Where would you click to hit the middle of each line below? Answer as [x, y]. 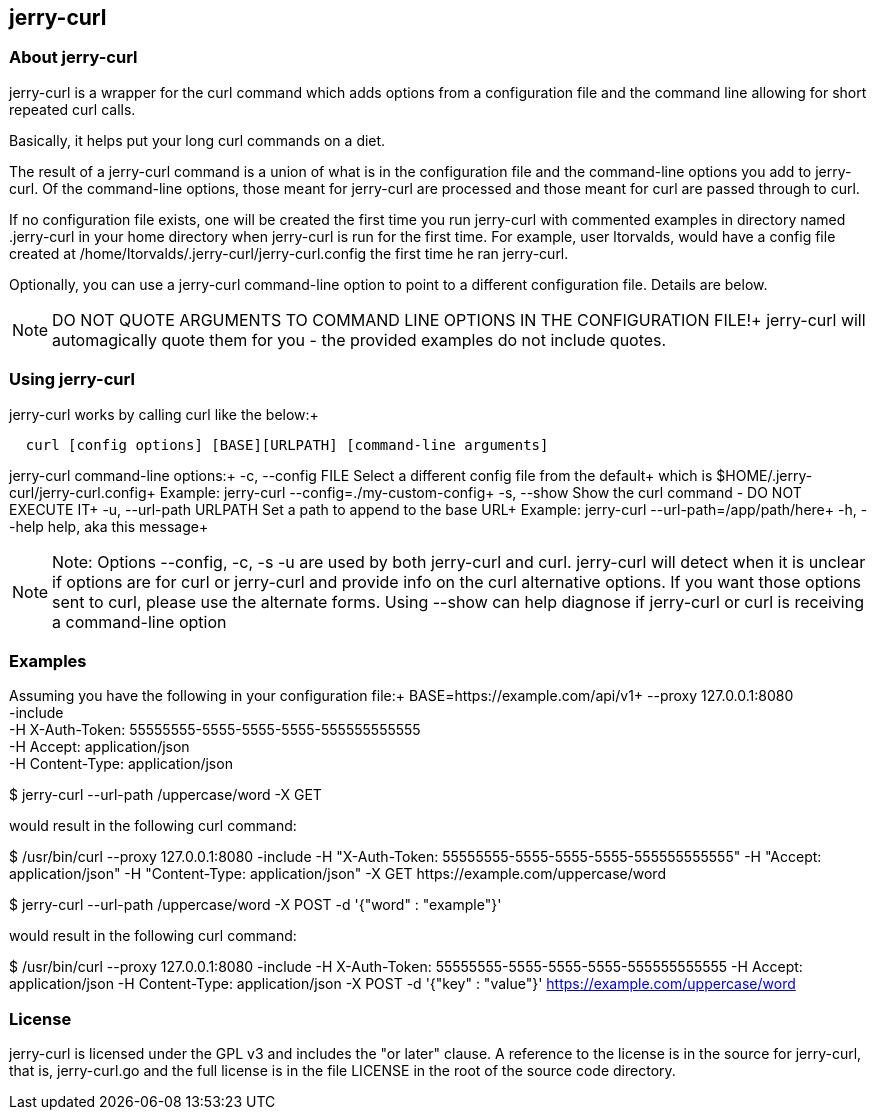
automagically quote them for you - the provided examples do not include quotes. [359, 339]
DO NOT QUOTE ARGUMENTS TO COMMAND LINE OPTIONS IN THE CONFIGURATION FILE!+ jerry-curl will [459, 319]
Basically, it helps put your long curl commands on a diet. [197, 140]
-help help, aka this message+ [109, 526]
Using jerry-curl [72, 379]
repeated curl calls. [72, 109]
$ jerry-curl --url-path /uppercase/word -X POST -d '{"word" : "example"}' [255, 905]
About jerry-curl [73, 57]
